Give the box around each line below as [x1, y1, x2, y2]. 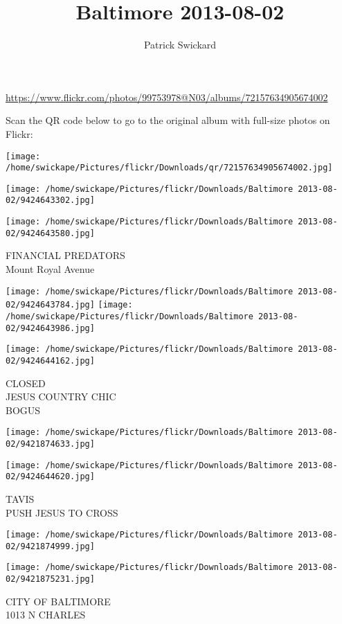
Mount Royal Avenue [6, 262, 95, 276]
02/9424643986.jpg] [6, 323, 95, 333]
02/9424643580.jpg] [6, 228, 95, 238]
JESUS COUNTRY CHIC [6, 389, 116, 404]
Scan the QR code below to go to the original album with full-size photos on [6, 113, 330, 127]
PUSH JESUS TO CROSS [6, 505, 118, 519]
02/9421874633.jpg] [6, 439, 95, 449]
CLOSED [6, 375, 46, 390]
